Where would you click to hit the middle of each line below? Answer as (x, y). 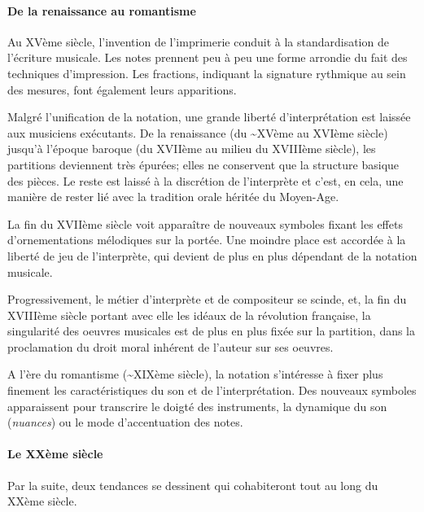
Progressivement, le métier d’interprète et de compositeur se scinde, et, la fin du (207, 299)
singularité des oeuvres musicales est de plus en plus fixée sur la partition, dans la (212, 331)
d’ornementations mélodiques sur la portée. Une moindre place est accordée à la (207, 240)
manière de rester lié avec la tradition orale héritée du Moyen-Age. (173, 197)
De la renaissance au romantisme (102, 10)
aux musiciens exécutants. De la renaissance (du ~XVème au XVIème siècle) (198, 132)
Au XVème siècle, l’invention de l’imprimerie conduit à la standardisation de (198, 41)
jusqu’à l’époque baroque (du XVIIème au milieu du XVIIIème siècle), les (192, 149)
